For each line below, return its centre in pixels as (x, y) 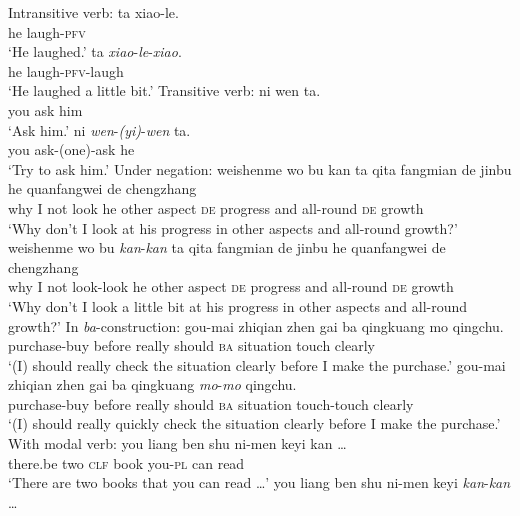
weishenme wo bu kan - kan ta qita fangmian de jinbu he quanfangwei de (227, 247)
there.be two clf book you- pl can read (126, 462)
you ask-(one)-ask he (71, 149)
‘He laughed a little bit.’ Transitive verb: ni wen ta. (164, 90)
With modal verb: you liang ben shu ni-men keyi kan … (177, 443)
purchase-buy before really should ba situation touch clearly (191, 345)
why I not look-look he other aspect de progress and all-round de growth (231, 286)
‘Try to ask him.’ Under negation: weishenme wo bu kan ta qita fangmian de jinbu (260, 168)
